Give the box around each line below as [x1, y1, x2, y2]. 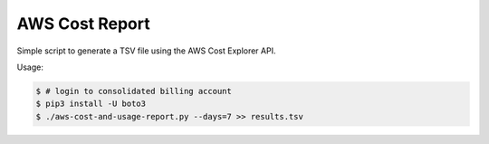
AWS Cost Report [16, 14, 150, 34]
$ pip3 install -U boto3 [35, 99, 147, 109]
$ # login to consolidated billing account [35, 86, 233, 96]
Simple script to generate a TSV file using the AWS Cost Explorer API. [16, 45, 276, 56]
